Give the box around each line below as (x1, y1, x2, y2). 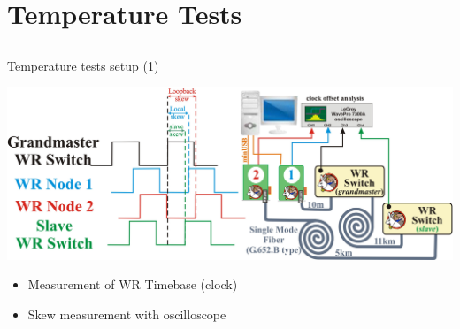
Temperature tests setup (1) (7, 56, 159, 74)
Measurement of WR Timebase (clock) (27, 275, 238, 294)
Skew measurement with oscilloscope (27, 304, 226, 323)
